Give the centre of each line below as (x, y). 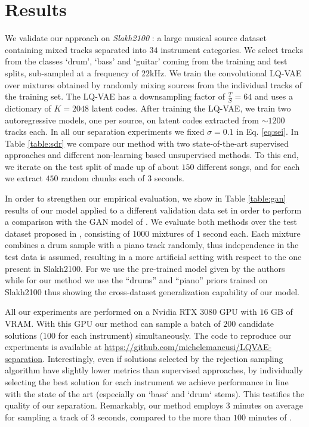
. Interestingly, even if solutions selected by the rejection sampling (163, 358)
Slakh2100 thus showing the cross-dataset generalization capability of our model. (152, 291)
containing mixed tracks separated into (76, 49)
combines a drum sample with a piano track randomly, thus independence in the (152, 245)
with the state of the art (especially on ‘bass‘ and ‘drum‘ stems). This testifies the (155, 393)
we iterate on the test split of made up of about (92, 166)
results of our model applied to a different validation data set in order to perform (153, 210)
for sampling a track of (47, 417)
